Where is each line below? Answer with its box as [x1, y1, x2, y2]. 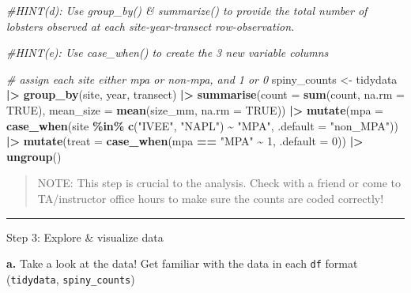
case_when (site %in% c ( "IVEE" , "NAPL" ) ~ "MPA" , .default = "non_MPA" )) [6, 117, 398, 133]
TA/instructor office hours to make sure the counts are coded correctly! [37, 190, 384, 206]
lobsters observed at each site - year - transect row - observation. [6, 17, 295, 34]
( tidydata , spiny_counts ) [6, 270, 135, 287]
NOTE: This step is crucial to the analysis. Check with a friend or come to [37, 175, 401, 191]
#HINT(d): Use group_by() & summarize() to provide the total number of [6, 2, 368, 18]
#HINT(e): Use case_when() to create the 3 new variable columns [6, 44, 329, 61]
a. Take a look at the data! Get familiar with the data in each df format [6, 255, 358, 272]
